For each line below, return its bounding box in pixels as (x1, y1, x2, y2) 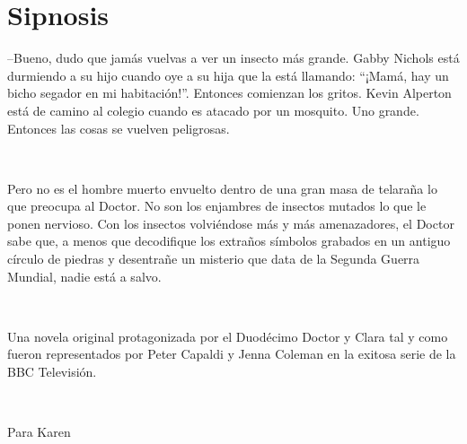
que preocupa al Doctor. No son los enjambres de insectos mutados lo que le (7, 196, 427, 215)
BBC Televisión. (7, 362, 97, 381)
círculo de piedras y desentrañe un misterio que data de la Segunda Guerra (7, 249, 420, 268)
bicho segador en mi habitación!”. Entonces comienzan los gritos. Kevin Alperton (7, 83, 452, 102)
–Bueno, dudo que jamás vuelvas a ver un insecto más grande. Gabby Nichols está (7, 48, 460, 67)
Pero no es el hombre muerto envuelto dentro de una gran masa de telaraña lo (7, 178, 437, 197)
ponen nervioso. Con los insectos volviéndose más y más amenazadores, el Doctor (7, 213, 454, 232)
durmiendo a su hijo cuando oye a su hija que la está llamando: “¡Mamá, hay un (7, 65, 449, 84)
